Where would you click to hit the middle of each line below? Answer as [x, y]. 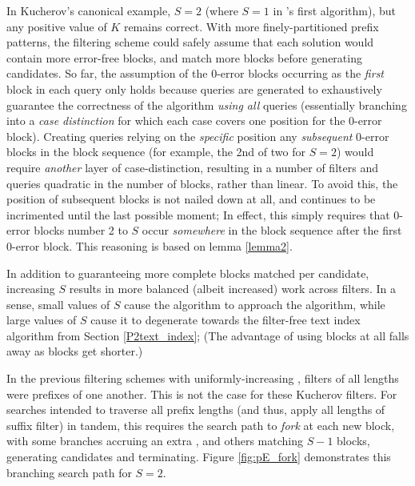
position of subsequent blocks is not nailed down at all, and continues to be [191, 199]
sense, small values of [58, 304]
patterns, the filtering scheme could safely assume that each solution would [190, 42]
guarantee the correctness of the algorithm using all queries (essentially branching [207, 104]
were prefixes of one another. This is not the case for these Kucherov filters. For [202, 394]
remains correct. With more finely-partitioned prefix [251, 26]
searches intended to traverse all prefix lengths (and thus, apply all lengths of [196, 410]
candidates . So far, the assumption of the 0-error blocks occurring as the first [196, 73]
